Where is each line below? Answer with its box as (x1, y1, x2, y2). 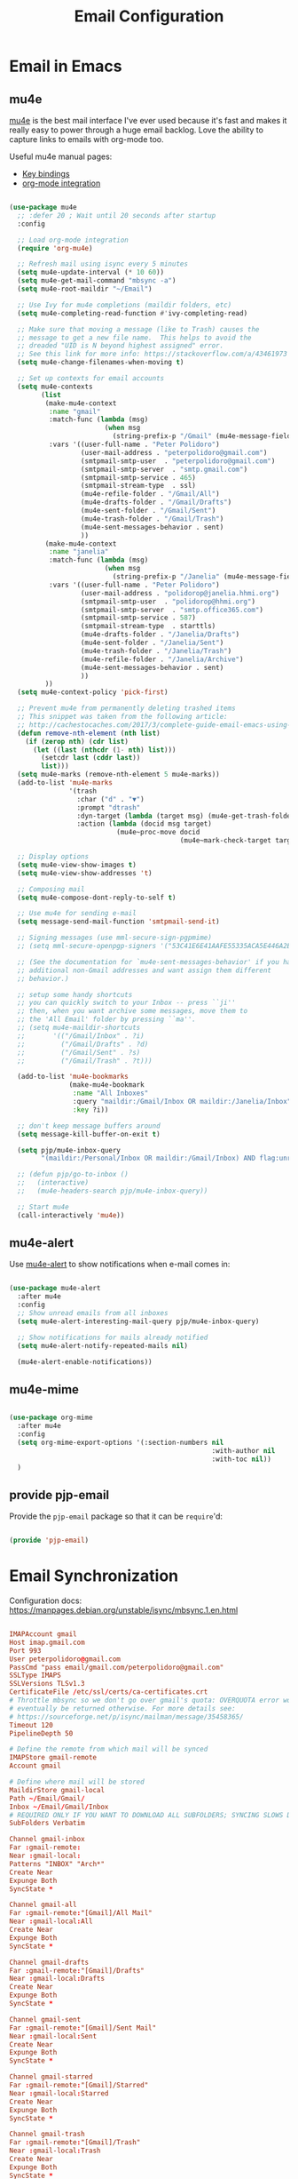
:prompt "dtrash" (76, 802, 141, 812)
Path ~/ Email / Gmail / (9, 1793, 86, 1803)
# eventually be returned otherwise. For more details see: (9, 1704, 237, 1712)
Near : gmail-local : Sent (9, 2031, 98, 2040)
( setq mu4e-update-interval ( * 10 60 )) (17, 268, 165, 277)
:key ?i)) (72, 1105, 109, 1114)
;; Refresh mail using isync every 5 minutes (17, 259, 189, 268)
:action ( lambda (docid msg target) (76, 819, 213, 828)
